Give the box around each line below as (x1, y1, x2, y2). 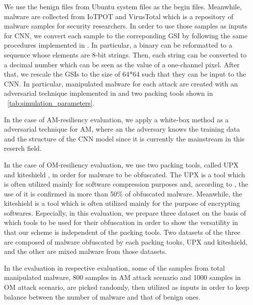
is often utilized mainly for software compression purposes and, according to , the (4, 179, 249, 189)
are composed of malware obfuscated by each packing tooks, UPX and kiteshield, (4, 236, 248, 247)
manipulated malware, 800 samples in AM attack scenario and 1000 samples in (4, 272, 241, 282)
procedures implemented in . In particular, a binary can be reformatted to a (4, 40, 232, 50)
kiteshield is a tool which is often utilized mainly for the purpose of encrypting (4, 198, 240, 208)
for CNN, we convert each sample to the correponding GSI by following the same (4, 30, 248, 40)
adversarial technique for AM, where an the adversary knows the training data (4, 124, 240, 134)
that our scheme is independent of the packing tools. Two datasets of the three (4, 227, 240, 237)
